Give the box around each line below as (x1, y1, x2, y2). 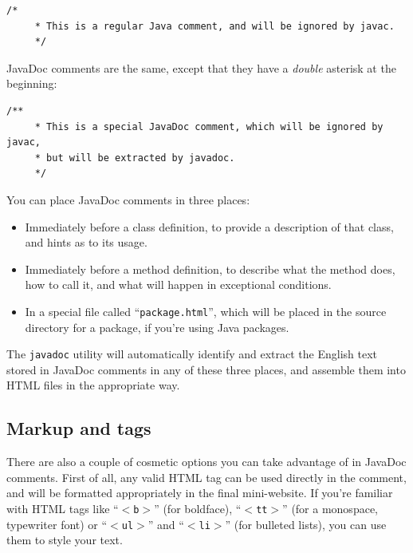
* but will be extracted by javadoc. (34, 152, 235, 164)
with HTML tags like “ (6, 500, 119, 516)
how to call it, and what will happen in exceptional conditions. (25, 276, 332, 293)
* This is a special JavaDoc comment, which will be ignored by (34, 120, 383, 132)
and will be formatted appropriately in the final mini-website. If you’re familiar (6, 484, 393, 501)
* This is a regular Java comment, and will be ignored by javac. (34, 20, 395, 32)
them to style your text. (6, 531, 123, 548)
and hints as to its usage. (25, 234, 147, 251)
